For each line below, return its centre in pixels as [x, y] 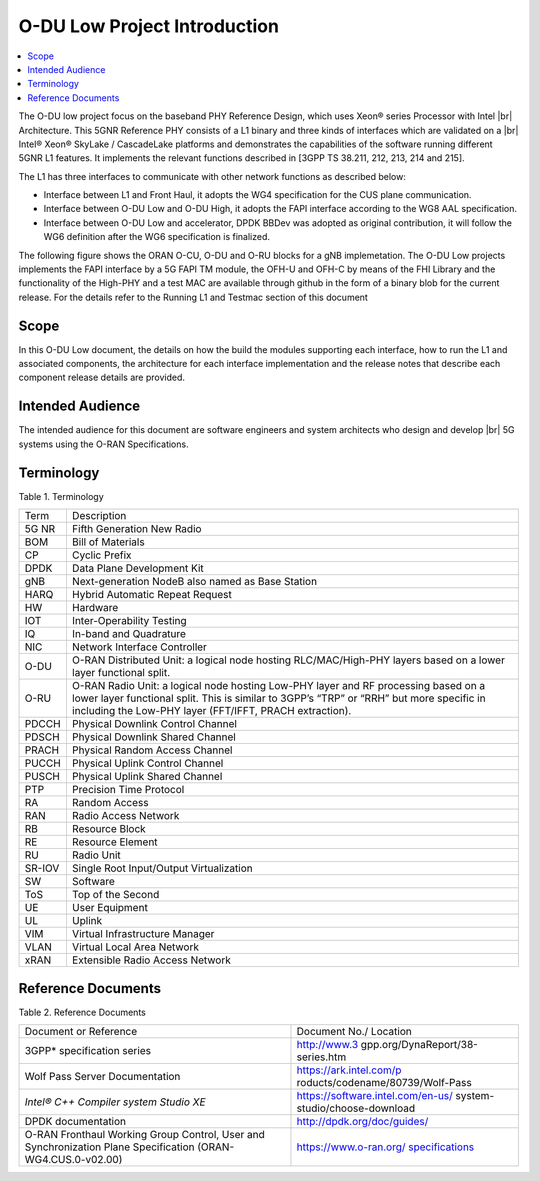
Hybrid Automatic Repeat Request [151, 595]
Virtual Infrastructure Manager [143, 934]
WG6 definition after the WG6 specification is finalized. [156, 237]
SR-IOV [42, 868]
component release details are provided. [101, 377]
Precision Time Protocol [128, 790]
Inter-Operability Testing [129, 621]
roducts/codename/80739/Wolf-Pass [384, 1082]
